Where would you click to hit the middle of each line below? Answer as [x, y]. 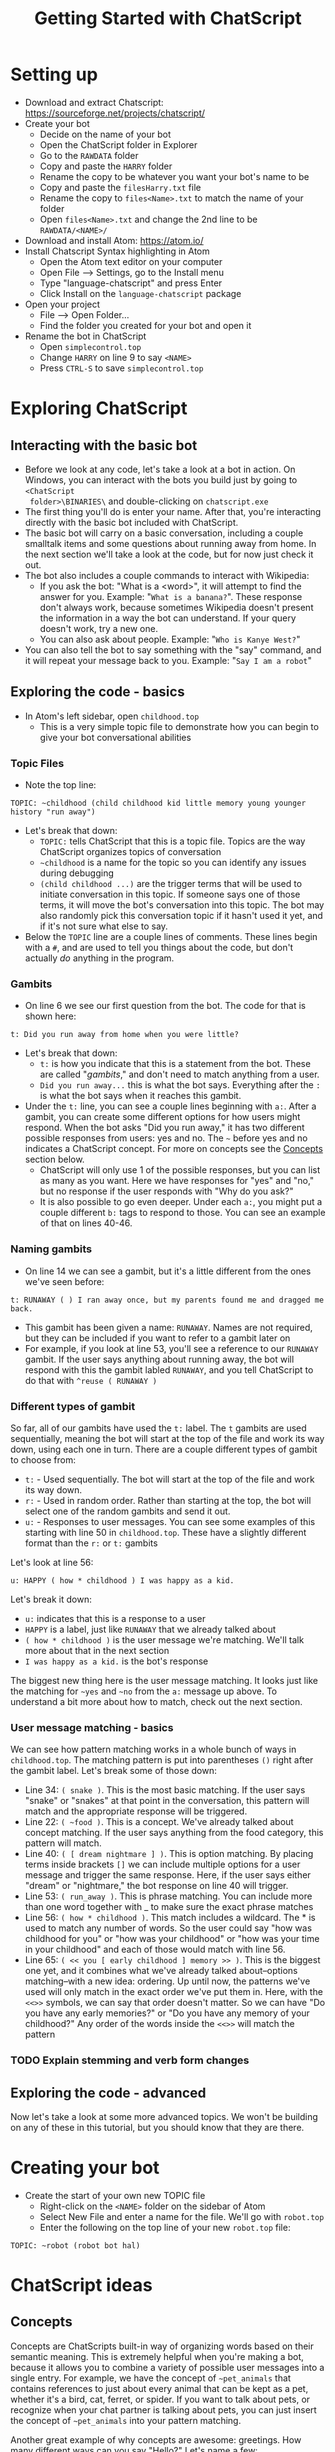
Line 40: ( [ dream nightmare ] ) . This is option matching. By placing [169, 1854]
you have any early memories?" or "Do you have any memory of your [167, 2013]
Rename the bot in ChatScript [85, 336]
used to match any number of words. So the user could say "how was [168, 1928]
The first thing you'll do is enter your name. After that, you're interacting [173, 511]
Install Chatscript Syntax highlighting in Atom [117, 251]
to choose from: [43, 1459]
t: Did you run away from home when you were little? [125, 1035]
